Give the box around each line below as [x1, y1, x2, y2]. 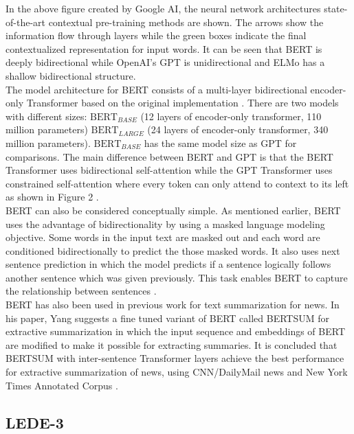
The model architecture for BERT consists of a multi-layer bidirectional [5, 82, 307, 96]
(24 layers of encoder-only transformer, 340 [147, 122, 329, 137]
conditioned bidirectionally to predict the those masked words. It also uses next [5, 243, 340, 258]
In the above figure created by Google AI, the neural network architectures [5, 1, 321, 15]
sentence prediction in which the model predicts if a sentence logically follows [5, 257, 331, 271]
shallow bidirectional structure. [5, 68, 136, 82]
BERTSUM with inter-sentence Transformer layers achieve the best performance [5, 351, 344, 365]
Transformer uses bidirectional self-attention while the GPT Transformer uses [5, 163, 333, 177]
